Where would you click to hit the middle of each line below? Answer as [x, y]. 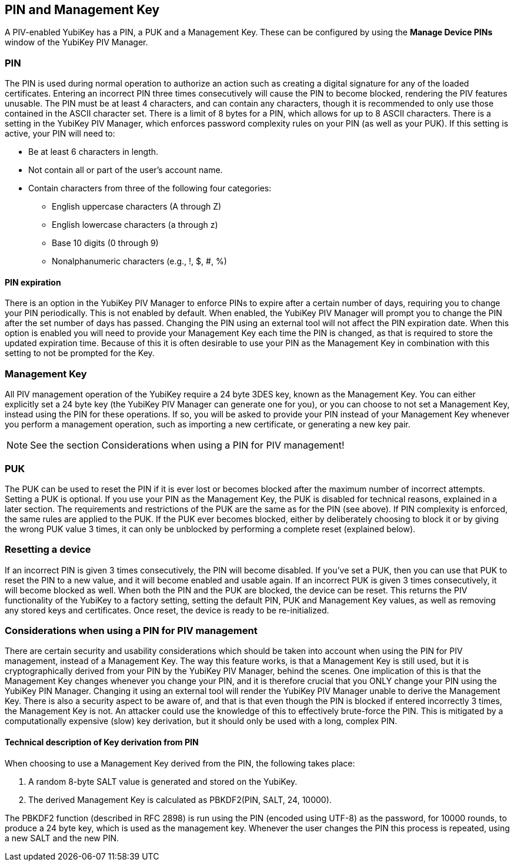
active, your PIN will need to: [60, 134]
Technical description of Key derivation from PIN [102, 742]
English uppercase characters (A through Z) [137, 207]
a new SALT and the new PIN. [62, 838]
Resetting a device [48, 550]
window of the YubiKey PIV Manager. [76, 42]
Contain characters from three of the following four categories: [150, 188]
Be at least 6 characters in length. [94, 152]
